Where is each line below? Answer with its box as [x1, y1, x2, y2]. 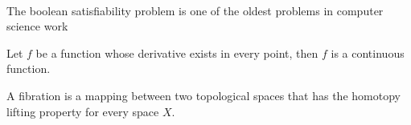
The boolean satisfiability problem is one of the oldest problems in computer [6, 2, 384, 18]
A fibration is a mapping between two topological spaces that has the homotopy [6, 87, 401, 103]
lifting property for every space [6, 103, 159, 119]
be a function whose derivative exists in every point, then [35, 44, 319, 61]
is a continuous [331, 44, 405, 61]
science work [6, 18, 68, 34]
